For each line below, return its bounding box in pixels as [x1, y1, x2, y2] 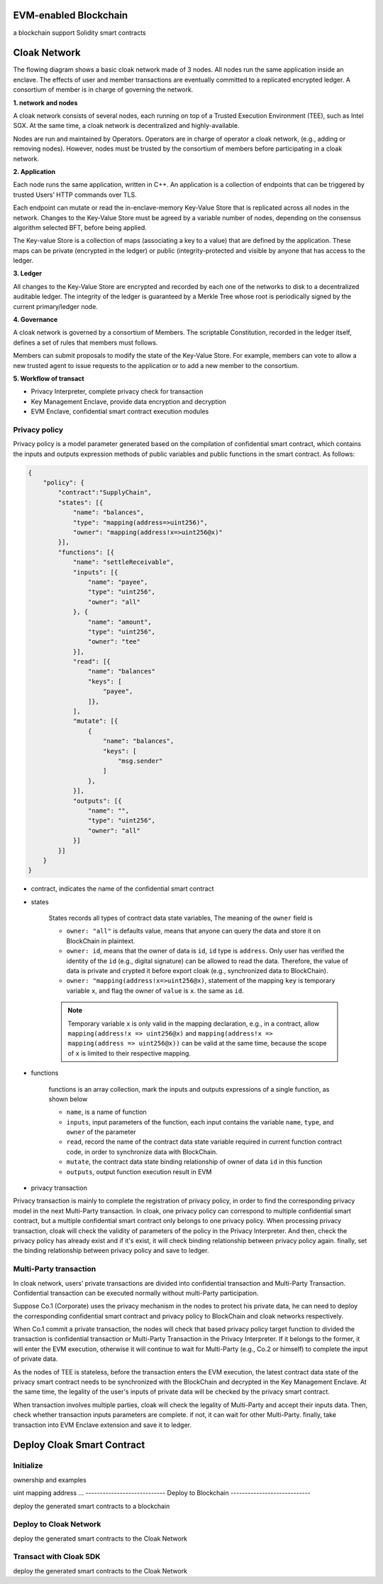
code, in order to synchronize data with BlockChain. [66, 1147, 218, 1156]
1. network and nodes [13, 98, 78, 107]
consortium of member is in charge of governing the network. [13, 85, 194, 94]
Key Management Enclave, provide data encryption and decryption [30, 397, 227, 406]
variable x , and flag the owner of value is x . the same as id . [66, 986, 245, 994]
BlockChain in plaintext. [66, 936, 135, 945]
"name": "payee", [87, 577, 148, 586]
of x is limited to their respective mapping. [67, 1048, 191, 1058]
